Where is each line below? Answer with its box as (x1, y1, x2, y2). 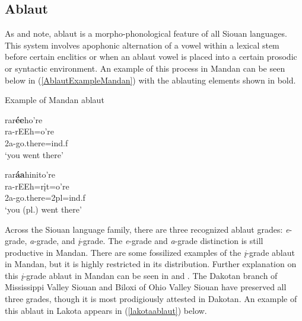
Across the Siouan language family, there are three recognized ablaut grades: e (5, 223, 290, 235)
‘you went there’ (5, 148, 63, 160)
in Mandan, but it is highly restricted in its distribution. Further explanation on (5, 258, 297, 270)
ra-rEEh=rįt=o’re (5, 179, 69, 192)
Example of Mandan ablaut (5, 94, 104, 106)
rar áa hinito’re (5, 168, 56, 181)
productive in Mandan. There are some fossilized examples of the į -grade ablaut (5, 246, 295, 258)
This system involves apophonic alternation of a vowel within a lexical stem (5, 38, 279, 51)
